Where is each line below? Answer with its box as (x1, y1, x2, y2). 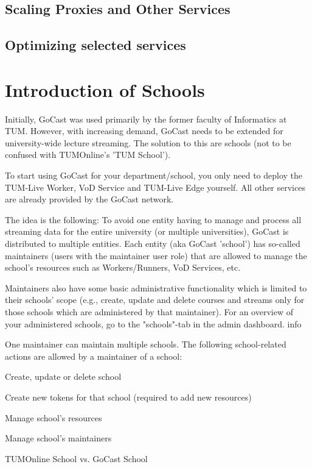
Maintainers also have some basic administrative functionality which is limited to (5, 281, 307, 294)
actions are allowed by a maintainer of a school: (5, 349, 182, 362)
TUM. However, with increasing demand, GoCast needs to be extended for (5, 124, 283, 137)
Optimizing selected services (5, 35, 186, 54)
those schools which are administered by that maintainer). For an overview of (5, 305, 293, 318)
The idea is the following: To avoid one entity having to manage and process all (5, 213, 302, 226)
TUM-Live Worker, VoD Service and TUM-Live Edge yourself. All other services (5, 180, 305, 193)
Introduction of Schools (5, 77, 205, 102)
